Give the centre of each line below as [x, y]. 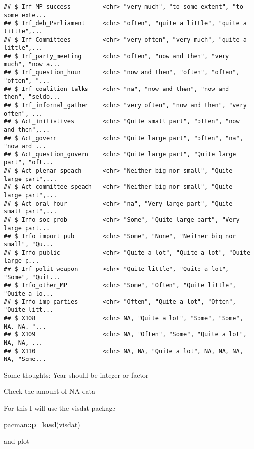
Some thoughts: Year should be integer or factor [76, 374]
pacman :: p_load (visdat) [42, 424]
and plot [17, 441]
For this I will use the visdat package [60, 408]
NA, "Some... [25, 359]
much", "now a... [32, 64]
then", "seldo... [32, 97]
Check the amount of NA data [50, 391]
